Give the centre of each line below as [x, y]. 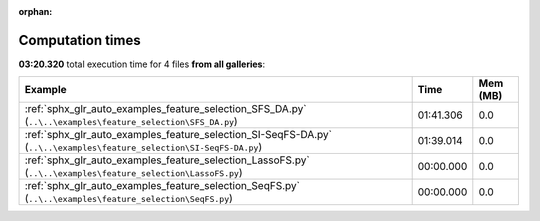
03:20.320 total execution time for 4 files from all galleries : [141, 64]
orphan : [35, 11]
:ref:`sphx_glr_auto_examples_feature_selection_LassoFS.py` [167, 160]
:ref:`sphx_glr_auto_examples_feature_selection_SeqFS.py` [162, 186]
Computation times [79, 40]
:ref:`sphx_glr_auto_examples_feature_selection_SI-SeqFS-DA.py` [178, 135]
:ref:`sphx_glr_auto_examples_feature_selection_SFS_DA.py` [165, 109]
